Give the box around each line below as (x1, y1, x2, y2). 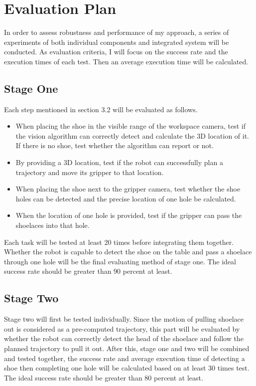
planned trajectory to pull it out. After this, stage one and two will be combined (4, 343, 250, 353)
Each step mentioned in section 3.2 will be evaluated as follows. (4, 104, 198, 114)
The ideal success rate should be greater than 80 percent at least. (4, 372, 203, 383)
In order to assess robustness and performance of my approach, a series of (4, 27, 229, 37)
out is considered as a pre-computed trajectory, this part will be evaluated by (4, 323, 240, 334)
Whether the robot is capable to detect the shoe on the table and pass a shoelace (4, 246, 252, 257)
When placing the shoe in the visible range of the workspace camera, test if (15, 121, 246, 131)
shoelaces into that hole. (15, 220, 90, 230)
